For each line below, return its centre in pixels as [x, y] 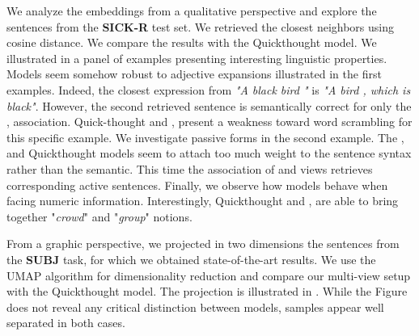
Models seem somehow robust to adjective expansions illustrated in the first [194, 74]
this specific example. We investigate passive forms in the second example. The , [205, 137]
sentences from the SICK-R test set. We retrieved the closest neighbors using [201, 26]
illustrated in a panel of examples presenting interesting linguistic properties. [197, 58]
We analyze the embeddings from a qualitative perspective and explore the [192, 10]
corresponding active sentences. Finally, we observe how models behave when [197, 185]
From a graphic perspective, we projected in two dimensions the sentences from [203, 244]
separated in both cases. [66, 323]
